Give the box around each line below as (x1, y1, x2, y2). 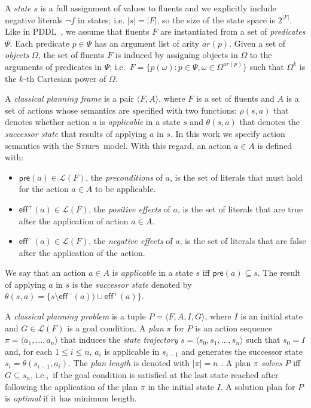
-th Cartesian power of (23, 72, 106, 84)
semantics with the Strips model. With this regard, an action (5, 139, 231, 151)
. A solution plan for (220, 380, 295, 392)
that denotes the (239, 115, 300, 128)
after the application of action (19, 214, 129, 227)
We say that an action (5, 266, 86, 279)
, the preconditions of (86, 170, 163, 183)
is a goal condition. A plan (67, 321, 164, 334)
